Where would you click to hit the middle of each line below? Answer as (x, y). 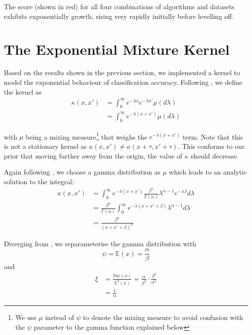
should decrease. (215, 155)
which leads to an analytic (208, 172)
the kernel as (23, 91)
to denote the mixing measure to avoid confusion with (163, 317)
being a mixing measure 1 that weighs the (87, 136)
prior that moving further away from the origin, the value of (93, 155)
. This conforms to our (211, 146)
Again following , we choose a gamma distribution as (82, 172)
